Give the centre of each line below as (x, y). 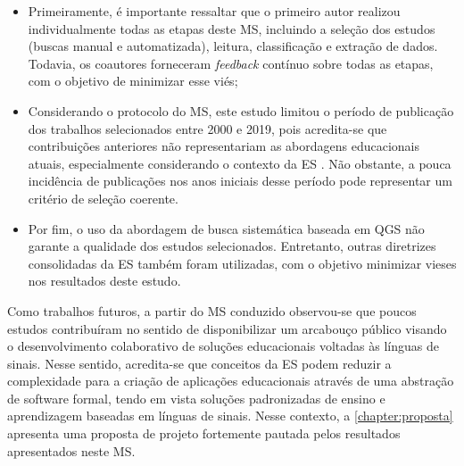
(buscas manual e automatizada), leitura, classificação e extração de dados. (233, 46)
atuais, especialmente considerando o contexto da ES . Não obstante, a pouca (240, 163)
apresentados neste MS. (71, 450)
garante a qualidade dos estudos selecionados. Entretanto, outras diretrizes (232, 246)
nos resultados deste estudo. (104, 281)
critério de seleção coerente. (103, 198)
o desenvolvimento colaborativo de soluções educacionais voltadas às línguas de (223, 346)
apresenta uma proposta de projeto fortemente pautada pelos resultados (204, 433)
